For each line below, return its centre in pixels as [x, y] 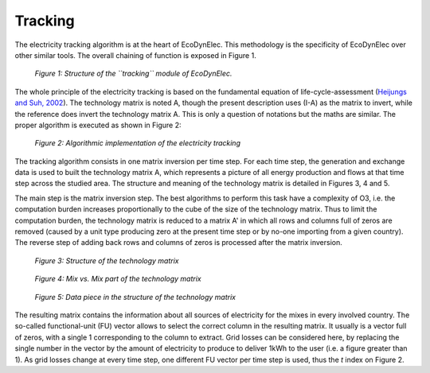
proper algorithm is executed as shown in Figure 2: [98, 125]
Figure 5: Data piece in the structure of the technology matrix [135, 297]
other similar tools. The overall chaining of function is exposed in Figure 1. [135, 55]
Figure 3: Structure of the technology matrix [107, 260]
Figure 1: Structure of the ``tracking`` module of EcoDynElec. [133, 74]
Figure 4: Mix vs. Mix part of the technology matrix [118, 279]
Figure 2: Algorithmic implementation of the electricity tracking [137, 143]
